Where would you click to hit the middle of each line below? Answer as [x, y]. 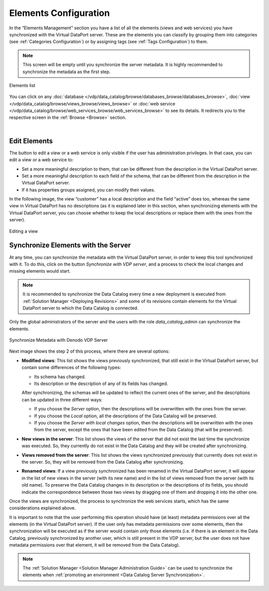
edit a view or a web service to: [41, 160]
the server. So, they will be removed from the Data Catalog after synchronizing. [103, 462]
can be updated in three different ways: [62, 399]
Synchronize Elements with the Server [70, 246]
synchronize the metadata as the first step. [67, 72]
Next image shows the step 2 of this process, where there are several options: [89, 351]
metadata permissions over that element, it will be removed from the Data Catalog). [95, 545]
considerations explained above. [43, 508]
